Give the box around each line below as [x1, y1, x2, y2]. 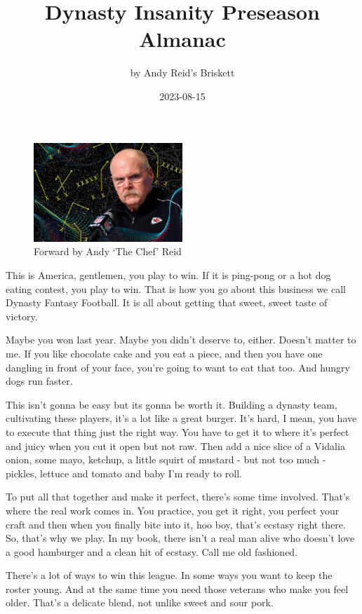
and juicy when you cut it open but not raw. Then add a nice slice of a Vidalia [6, 438, 345, 453]
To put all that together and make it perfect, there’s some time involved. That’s [6, 489, 350, 504]
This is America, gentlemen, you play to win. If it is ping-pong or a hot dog [6, 268, 331, 282]
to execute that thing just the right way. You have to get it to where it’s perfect [6, 424, 349, 439]
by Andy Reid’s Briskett [130, 65, 235, 80]
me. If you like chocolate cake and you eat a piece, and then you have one [6, 346, 323, 360]
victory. [6, 308, 38, 323]
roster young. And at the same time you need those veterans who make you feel [6, 581, 349, 596]
